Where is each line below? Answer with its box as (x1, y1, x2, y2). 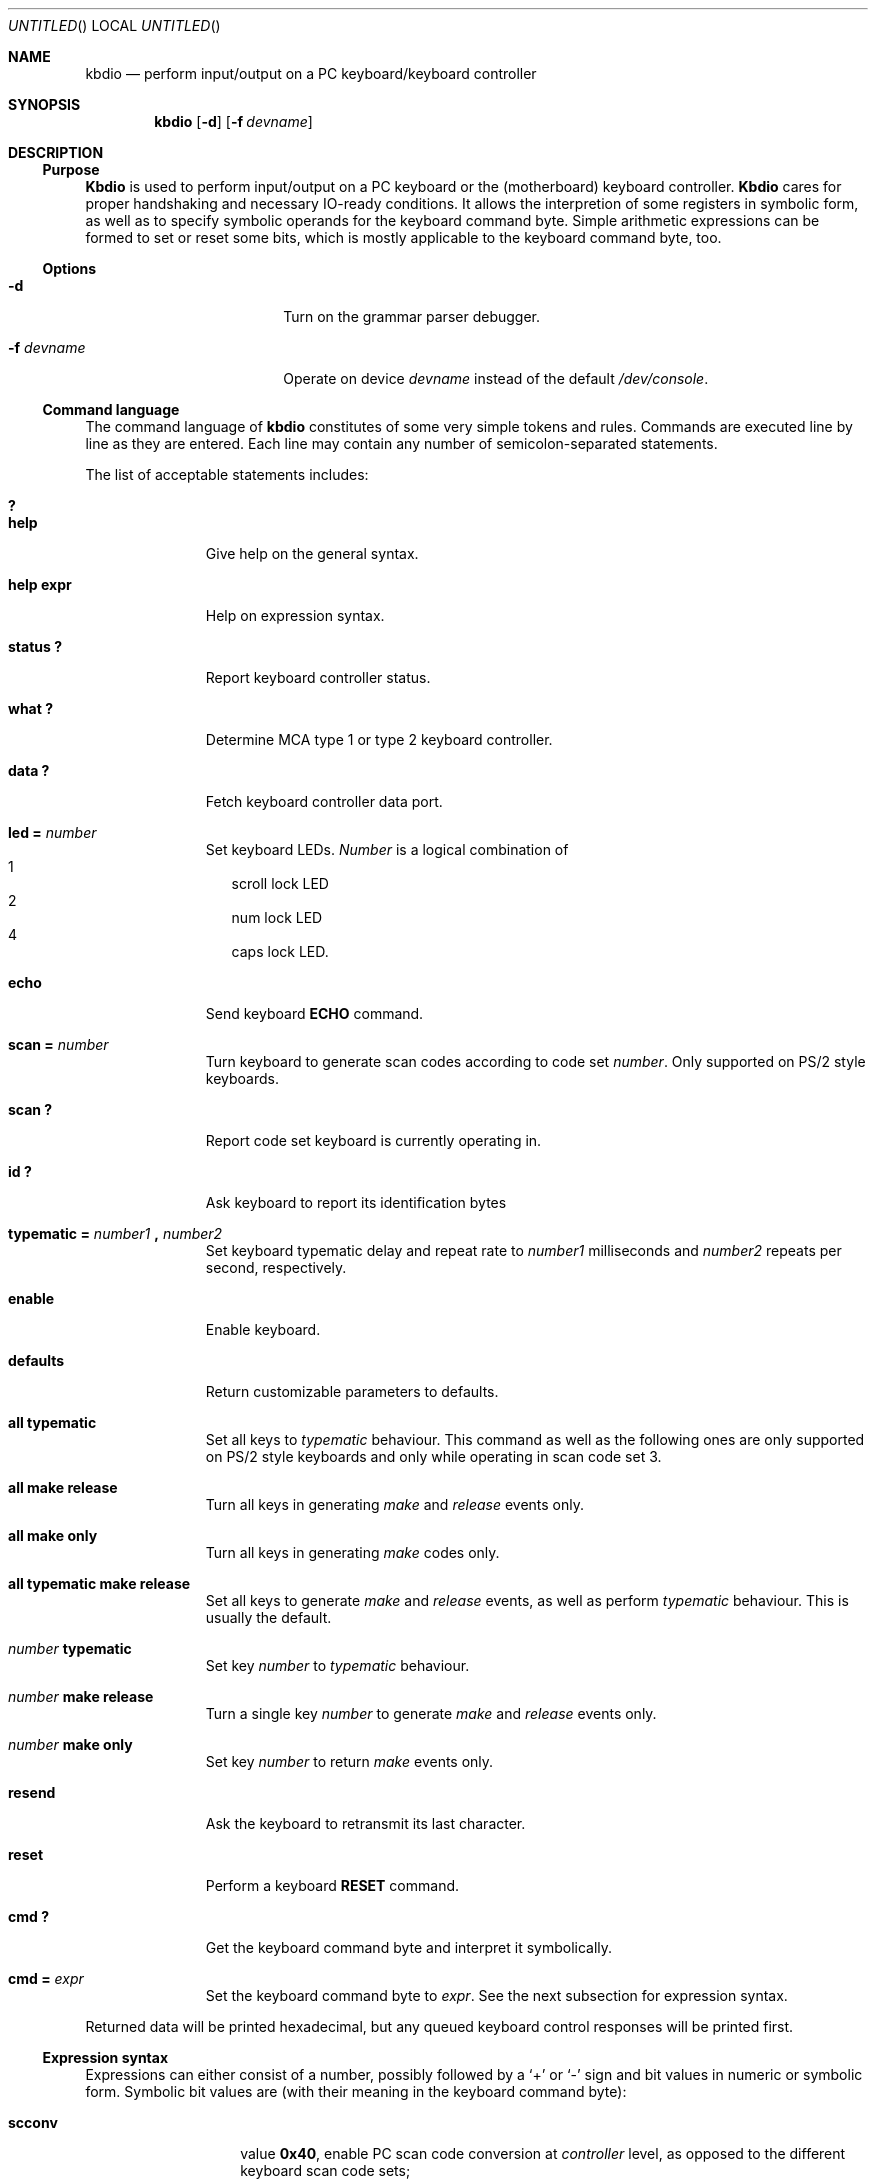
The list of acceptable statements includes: (85, 466, 369, 483)
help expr (8, 576, 72, 593)
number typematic (8, 1640, 132, 1657)
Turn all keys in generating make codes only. (205, 1544, 500, 1561)
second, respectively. (205, 1259, 347, 1276)
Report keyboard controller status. (205, 669, 431, 686)
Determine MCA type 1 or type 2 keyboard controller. (205, 731, 553, 748)
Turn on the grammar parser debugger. (283, 308, 540, 325)
